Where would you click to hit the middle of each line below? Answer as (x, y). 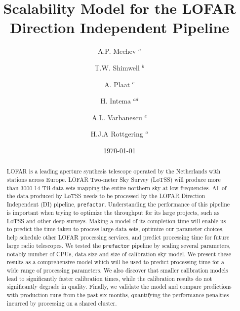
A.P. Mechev (117, 51)
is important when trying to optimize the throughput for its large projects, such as (113, 213)
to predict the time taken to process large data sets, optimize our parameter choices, (115, 229)
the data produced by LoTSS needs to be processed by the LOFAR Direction (106, 196)
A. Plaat (117, 84)
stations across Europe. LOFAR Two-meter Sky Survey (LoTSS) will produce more (114, 179)
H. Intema (116, 101)
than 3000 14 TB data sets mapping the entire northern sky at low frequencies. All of (117, 188)
